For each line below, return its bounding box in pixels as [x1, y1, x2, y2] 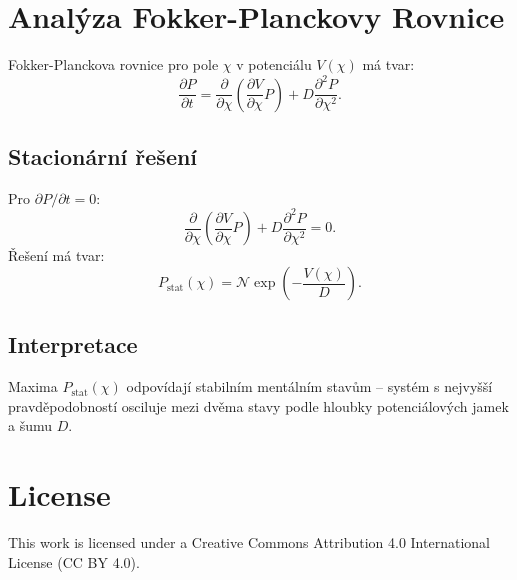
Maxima [8, 376, 58, 397]
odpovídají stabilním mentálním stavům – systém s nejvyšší [126, 376, 493, 397]
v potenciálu [236, 54, 312, 75]
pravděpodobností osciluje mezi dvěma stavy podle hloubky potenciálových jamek [8, 395, 509, 416]
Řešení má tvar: [8, 245, 105, 266]
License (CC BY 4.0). [8, 551, 140, 572]
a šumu [8, 415, 53, 436]
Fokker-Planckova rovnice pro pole [8, 54, 219, 75]
